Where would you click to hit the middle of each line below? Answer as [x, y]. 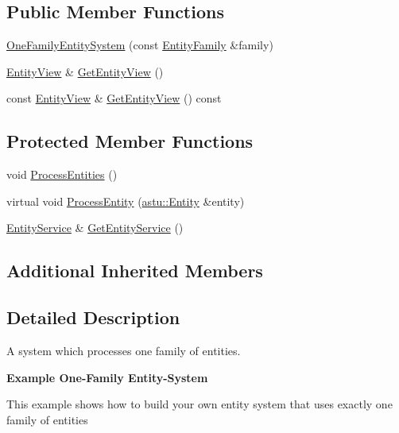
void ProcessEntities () [62, 174]
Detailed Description [93, 317]
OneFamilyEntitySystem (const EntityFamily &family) [140, 45]
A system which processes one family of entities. [124, 350]
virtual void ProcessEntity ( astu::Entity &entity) [126, 201]
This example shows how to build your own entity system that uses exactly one [199, 404]
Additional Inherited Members [135, 271]
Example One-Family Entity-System [107, 377]
